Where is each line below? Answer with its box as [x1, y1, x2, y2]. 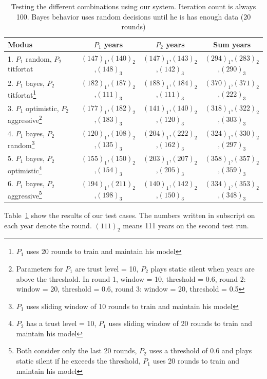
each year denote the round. [4, 220, 92, 230]
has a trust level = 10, [26, 318, 97, 329]
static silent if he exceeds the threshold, [16, 355, 141, 366]
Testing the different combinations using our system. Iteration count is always [11, 1, 256, 11]
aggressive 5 [8, 188, 42, 201]
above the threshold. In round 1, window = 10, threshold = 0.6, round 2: [16, 273, 246, 284]
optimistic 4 [8, 163, 42, 175]
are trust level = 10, [75, 263, 139, 274]
